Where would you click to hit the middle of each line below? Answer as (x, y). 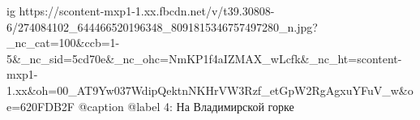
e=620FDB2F (41, 106)
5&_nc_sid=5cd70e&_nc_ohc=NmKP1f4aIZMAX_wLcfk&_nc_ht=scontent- (204, 58)
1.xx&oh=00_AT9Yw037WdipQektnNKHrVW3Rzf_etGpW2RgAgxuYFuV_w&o (210, 90)
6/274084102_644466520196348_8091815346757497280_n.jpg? (162, 26)
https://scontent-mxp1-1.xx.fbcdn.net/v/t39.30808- (147, 11)
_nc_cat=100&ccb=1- (63, 43)
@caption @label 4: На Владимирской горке (186, 106)
